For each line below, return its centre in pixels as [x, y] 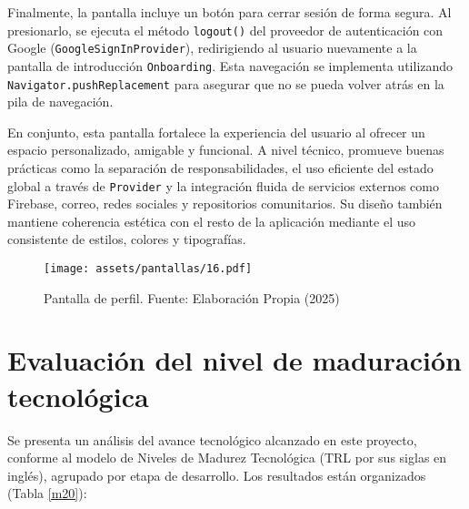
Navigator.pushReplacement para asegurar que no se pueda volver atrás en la [226, 83]
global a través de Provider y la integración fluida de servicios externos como [223, 185]
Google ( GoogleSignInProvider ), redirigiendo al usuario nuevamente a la [212, 48]
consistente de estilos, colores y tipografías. [127, 239]
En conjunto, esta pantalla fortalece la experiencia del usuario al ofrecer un [216, 132]
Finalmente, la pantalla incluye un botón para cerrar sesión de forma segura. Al [230, 12]
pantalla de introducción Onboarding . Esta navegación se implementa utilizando [230, 65]
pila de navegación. [60, 102]
